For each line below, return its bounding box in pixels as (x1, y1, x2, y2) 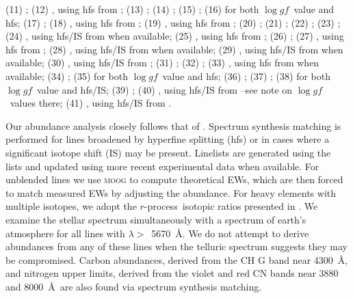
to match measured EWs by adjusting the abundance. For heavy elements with (5, 185, 336, 200)
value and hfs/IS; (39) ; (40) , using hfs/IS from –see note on (37, 82, 293, 96)
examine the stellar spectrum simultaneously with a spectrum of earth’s (5, 212, 306, 226)
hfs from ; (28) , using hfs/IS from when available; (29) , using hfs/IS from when (5, 42, 343, 56)
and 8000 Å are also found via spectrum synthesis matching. (5, 279, 262, 293)
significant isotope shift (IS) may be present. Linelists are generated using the (5, 145, 331, 159)
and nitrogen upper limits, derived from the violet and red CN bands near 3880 (5, 266, 339, 280)
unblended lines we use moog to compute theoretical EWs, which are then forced (5, 172, 343, 187)
